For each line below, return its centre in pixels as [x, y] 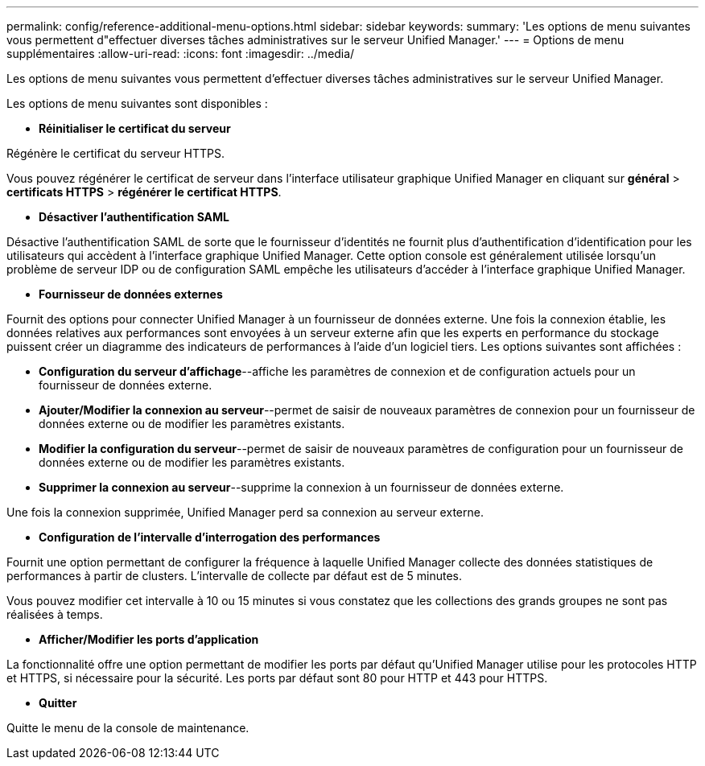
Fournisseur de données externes [131, 294]
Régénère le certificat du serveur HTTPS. [115, 153]
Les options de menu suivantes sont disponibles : [137, 103]
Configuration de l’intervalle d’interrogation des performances [210, 537]
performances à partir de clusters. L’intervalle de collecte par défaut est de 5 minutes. [234, 576]
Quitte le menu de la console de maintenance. [128, 728]
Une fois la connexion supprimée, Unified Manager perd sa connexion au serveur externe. [245, 512]
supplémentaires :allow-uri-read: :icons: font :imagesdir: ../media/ [181, 54]
